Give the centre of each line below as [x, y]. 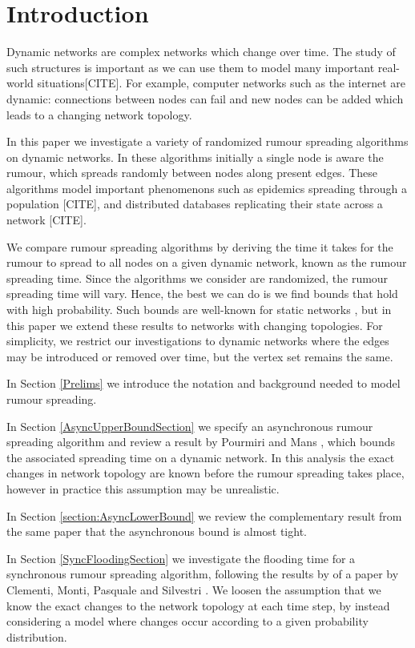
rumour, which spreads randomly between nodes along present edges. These [192, 173]
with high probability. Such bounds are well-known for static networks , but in [199, 310]
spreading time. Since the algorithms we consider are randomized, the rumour [197, 278]
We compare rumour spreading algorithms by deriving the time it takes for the [200, 246]
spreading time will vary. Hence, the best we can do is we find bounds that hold [202, 294]
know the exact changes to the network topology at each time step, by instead [198, 605]
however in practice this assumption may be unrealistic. [143, 488]
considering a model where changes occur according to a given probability [187, 621]
